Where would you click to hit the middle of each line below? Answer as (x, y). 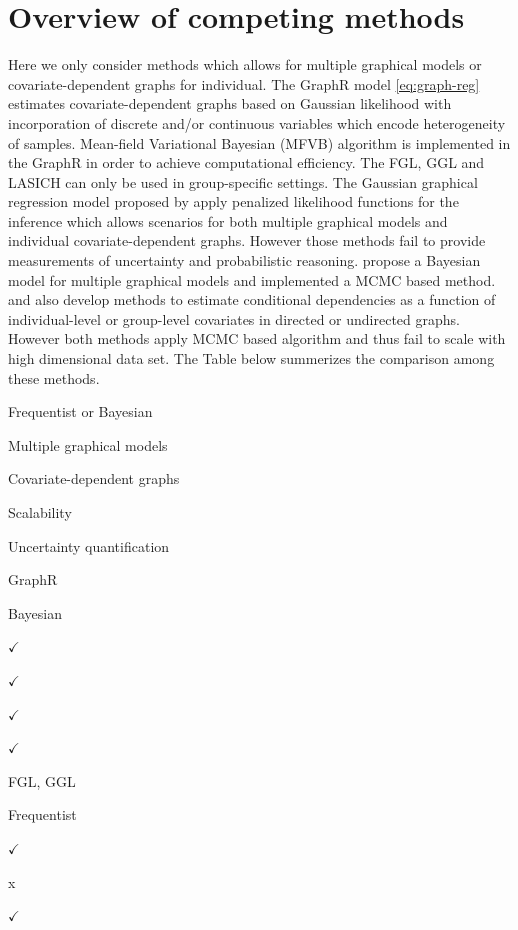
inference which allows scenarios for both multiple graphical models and (228, 220)
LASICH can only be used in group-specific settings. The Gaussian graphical (243, 181)
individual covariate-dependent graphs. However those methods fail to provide (247, 240)
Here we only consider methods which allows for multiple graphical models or (245, 64)
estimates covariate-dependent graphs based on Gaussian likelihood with (230, 103)
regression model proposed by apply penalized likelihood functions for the (233, 201)
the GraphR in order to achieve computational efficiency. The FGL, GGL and (246, 162)
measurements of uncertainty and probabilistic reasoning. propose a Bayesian (244, 260)
